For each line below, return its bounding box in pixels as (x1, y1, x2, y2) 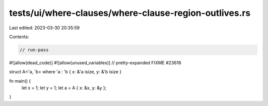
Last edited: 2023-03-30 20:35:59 (9, 25, 80, 31)
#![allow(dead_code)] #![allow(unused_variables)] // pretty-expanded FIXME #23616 (9, 59, 181, 65)
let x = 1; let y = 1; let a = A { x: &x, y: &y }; (21, 85, 107, 91)
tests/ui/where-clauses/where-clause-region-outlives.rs (9, 7, 251, 18)
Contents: (9, 34, 29, 40)
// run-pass (19, 47, 49, 53)
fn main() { (9, 78, 31, 84)
